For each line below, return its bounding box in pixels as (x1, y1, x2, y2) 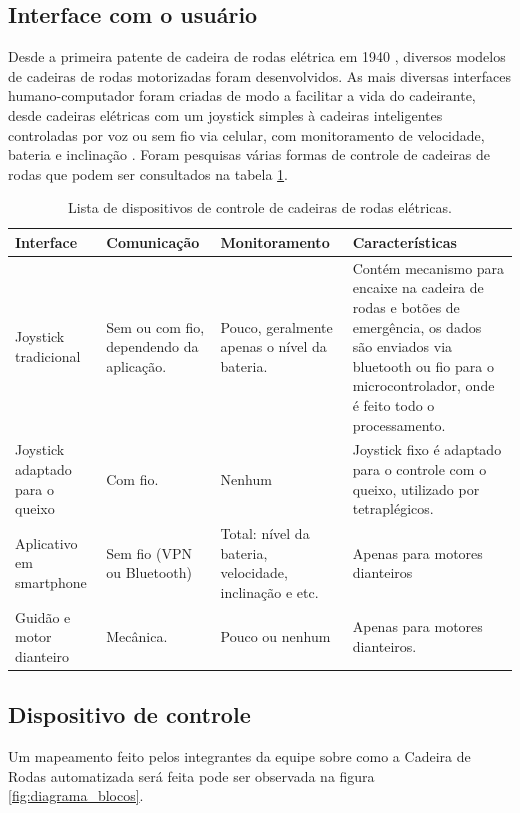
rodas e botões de (352, 296, 460, 317)
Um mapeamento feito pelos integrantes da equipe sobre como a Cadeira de (8, 746, 471, 767)
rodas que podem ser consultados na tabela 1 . (8, 163, 289, 184)
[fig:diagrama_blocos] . (8, 785, 144, 806)
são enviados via (352, 336, 453, 357)
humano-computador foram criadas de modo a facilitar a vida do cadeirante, (8, 85, 476, 106)
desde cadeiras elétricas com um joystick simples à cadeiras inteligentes (8, 104, 443, 125)
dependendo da (106, 336, 199, 357)
